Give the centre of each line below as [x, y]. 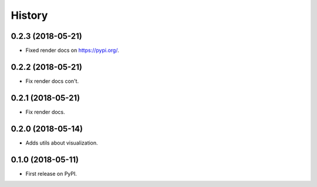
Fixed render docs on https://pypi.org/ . [72, 51]
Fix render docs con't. [52, 81]
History [29, 15]
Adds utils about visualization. [62, 143]
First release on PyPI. [51, 173]
